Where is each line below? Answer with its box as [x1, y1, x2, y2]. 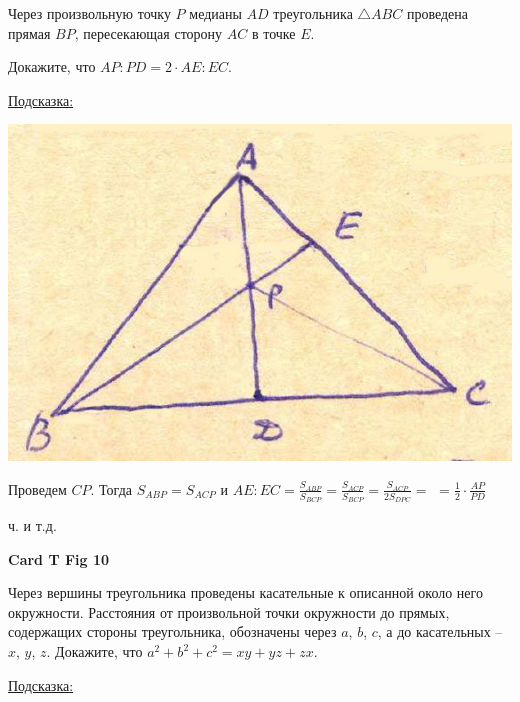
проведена [406, 3, 468, 23]
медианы [189, 3, 242, 23]
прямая [8, 22, 51, 43]
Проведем [8, 478, 67, 499]
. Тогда [90, 478, 132, 499]
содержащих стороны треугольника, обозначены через [8, 621, 337, 642]
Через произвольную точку [8, 3, 171, 23]
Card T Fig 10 [8, 548, 110, 569]
